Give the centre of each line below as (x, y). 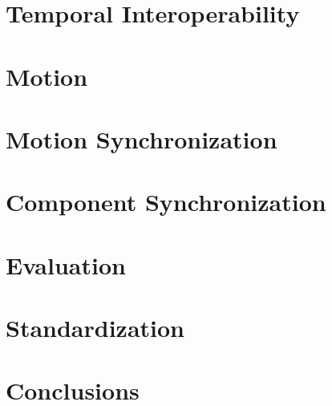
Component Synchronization (166, 202)
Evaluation (66, 264)
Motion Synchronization (142, 138)
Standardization (95, 328)
